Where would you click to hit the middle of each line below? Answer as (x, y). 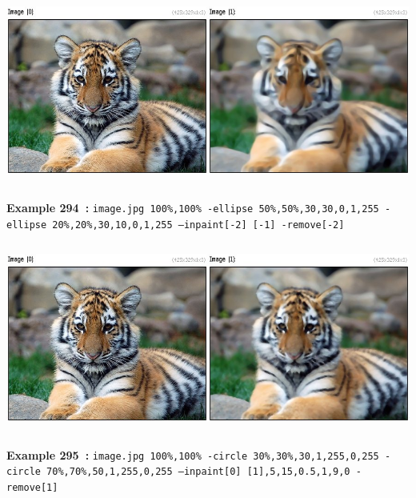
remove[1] (32, 487)
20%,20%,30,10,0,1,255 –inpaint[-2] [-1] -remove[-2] (198, 225)
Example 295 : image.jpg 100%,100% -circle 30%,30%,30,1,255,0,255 (193, 454)
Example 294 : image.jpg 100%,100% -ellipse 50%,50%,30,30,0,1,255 (193, 208)
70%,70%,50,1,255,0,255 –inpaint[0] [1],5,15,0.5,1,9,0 (198, 472)
